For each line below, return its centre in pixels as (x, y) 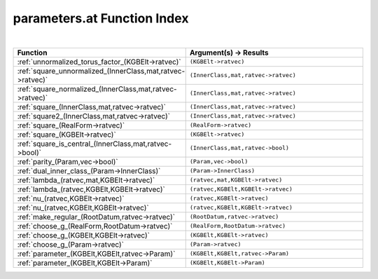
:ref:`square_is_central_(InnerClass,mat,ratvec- (94, 144)
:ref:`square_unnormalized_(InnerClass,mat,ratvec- (101, 71)
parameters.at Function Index (101, 18)
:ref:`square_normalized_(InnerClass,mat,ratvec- (97, 89)
